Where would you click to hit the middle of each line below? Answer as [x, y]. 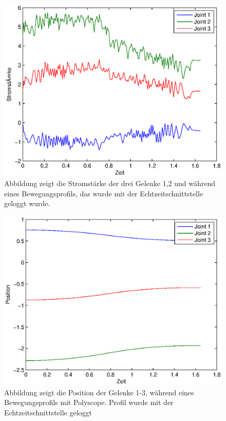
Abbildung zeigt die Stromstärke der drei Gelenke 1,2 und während [110, 183]
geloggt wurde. [27, 203]
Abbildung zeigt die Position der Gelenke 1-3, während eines [99, 392]
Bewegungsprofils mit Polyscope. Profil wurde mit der [89, 402]
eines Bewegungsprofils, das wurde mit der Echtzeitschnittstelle [104, 193]
